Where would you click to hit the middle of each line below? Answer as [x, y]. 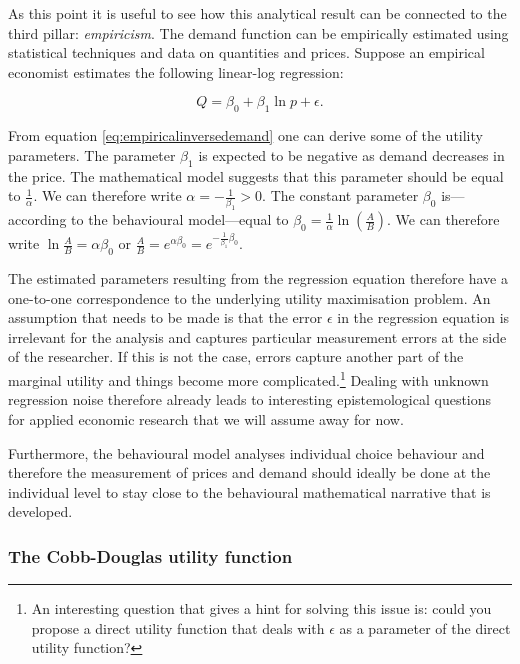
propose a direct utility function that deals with [178, 627]
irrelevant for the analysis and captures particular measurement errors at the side [257, 336]
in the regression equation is [423, 317]
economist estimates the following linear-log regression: [176, 71]
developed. [40, 511]
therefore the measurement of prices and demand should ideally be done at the [249, 472]
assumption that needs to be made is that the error [165, 317]
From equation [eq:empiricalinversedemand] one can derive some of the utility [245, 135]
